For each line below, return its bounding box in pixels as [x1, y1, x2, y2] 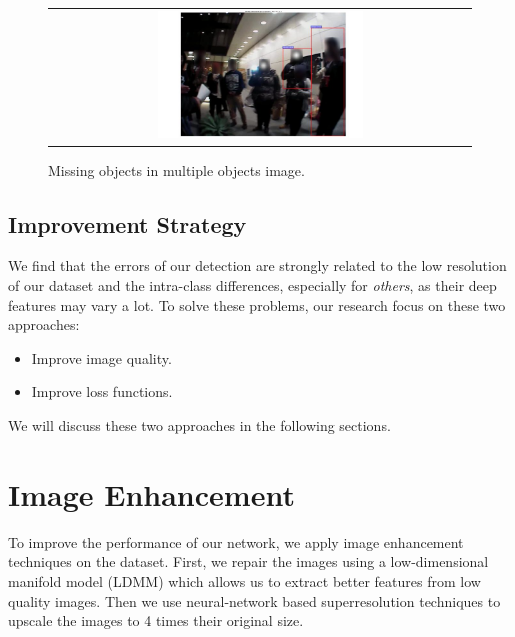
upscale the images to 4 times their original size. [8, 610, 304, 631]
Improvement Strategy [8, 208, 247, 239]
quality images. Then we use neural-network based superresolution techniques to [8, 590, 501, 611]
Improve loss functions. [31, 381, 173, 402]
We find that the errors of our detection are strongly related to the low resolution [8, 255, 507, 276]
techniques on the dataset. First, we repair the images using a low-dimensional [8, 551, 489, 572]
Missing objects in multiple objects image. [48, 159, 305, 180]
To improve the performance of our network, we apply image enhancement [8, 531, 464, 552]
